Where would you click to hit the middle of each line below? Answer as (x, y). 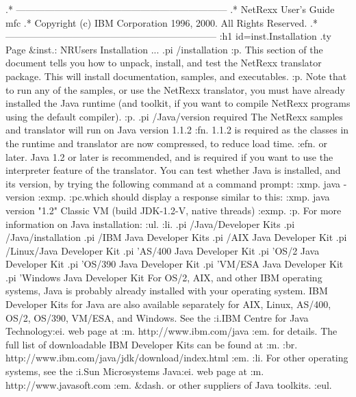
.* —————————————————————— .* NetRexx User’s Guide (170, 9)
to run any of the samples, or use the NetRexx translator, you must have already (175, 89)
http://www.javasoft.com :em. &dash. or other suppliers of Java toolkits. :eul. (169, 384)
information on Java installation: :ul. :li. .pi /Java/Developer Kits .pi (150, 223)
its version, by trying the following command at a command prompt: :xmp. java (173, 183)
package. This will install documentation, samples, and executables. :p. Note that (176, 76)
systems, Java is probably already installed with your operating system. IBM (167, 291)
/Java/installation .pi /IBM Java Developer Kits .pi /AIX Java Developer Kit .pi (176, 237)
